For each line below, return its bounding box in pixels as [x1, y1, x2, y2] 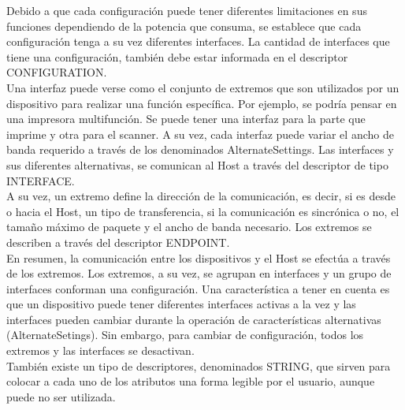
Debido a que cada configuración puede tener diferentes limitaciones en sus [6, 2, 367, 18]
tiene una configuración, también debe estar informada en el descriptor [6, 48, 348, 65]
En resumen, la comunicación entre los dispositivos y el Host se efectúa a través [6, 249, 391, 266]
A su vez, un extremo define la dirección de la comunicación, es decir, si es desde [6, 188, 396, 204]
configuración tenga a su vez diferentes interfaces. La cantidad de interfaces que [6, 33, 390, 50]
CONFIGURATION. [6, 64, 107, 80]
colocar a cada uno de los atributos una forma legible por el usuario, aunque [6, 373, 375, 389]
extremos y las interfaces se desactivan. [6, 342, 195, 359]
